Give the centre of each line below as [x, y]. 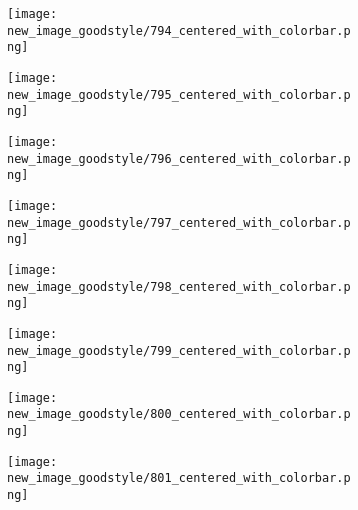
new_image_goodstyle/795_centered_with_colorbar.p [179, 94]
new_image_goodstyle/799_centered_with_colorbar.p [179, 350]
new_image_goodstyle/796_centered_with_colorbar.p [179, 158]
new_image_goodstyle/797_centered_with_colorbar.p [179, 222]
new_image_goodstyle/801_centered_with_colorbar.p [179, 478]
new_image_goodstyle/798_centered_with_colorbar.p [179, 286]
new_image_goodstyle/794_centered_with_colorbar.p [179, 30]
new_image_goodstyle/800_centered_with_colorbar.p [179, 414]
